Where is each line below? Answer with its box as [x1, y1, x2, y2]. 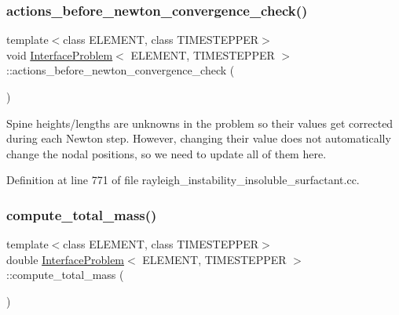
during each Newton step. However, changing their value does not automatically [6, 130, 391, 147]
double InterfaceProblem [6, 251, 125, 267]
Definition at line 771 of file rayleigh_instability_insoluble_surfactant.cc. [6, 172, 360, 188]
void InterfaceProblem [6, 46, 113, 63]
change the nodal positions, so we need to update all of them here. [6, 145, 327, 161]
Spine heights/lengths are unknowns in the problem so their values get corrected [6, 114, 394, 131]
